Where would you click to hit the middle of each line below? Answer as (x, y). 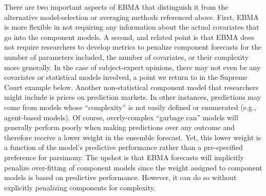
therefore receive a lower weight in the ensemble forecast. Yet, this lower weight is (133, 137)
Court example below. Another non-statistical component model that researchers (131, 87)
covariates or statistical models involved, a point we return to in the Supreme (126, 77)
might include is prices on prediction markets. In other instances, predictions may (132, 97)
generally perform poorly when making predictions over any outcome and (120, 127)
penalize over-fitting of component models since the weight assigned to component (133, 167)
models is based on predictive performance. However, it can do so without (120, 177)
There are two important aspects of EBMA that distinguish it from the (116, 7)
